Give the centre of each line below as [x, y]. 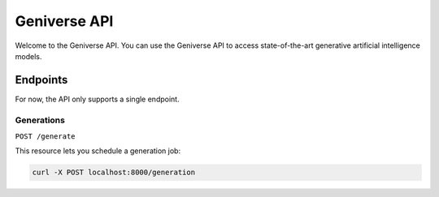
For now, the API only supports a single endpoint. [97, 99]
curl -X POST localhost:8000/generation [113, 173]
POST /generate [46, 136]
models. [28, 56]
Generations [40, 120]
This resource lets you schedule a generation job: [98, 151]
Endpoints [41, 80]
